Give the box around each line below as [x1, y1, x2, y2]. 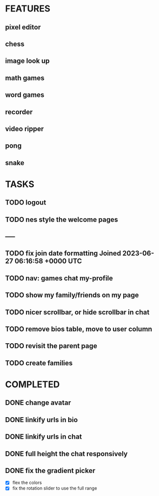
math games [5, 73, 45, 82]
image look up [5, 57, 50, 65]
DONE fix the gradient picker [5, 466, 95, 475]
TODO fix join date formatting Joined [5, 249, 121, 257]
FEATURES [5, 3, 51, 14]
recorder [5, 108, 33, 116]
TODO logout [5, 198, 46, 207]
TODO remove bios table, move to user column [5, 325, 153, 333]
